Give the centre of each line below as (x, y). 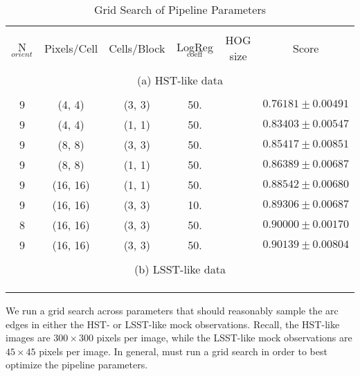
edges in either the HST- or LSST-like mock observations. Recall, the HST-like (173, 324)
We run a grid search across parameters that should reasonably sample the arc (172, 310)
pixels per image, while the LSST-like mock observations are (224, 338)
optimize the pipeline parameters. (77, 365)
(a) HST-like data (180, 80)
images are (28, 338)
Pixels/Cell (71, 48)
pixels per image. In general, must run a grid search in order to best (183, 351)
